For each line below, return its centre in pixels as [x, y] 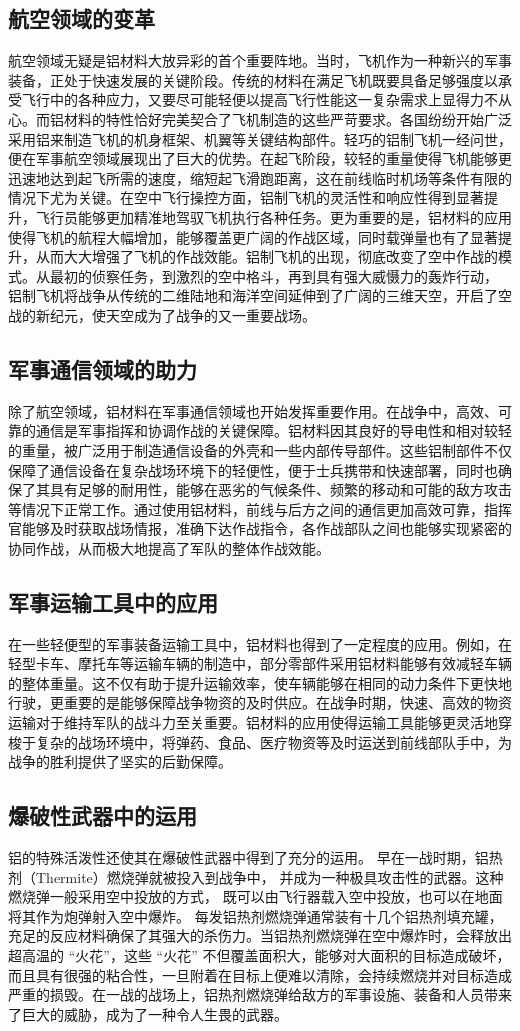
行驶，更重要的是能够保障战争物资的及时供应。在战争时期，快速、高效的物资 [260, 702]
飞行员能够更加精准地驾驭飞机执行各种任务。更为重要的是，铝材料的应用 [273, 216]
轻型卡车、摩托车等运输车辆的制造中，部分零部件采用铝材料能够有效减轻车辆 [260, 663]
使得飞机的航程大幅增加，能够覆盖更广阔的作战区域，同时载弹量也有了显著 [253, 236]
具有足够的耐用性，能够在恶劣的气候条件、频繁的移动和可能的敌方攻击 [280, 489]
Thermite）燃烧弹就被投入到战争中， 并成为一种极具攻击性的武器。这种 [269, 876]
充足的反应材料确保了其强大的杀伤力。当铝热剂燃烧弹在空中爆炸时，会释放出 [260, 935]
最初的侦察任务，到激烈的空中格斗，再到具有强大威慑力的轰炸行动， [273, 275]
